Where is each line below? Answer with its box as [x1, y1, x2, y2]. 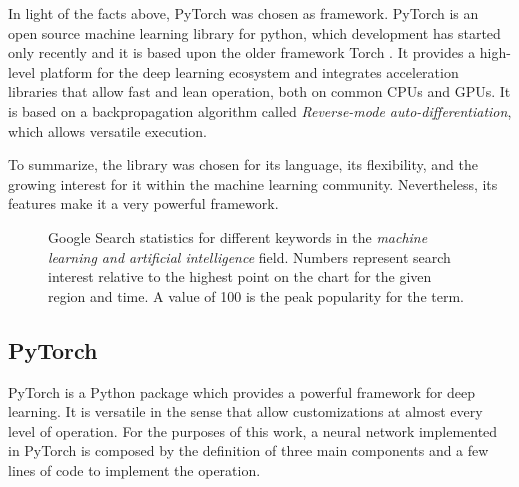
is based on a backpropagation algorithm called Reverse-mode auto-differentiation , [8, 100, 512, 121]
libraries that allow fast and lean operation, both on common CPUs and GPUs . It [8, 81, 511, 102]
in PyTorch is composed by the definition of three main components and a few [8, 440, 489, 461]
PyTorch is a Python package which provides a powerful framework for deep [8, 381, 476, 402]
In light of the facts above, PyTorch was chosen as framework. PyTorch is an [8, 3, 479, 23]
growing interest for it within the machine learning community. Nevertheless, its [8, 173, 498, 194]
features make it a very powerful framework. [8, 193, 279, 214]
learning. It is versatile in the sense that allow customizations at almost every [8, 401, 483, 422]
